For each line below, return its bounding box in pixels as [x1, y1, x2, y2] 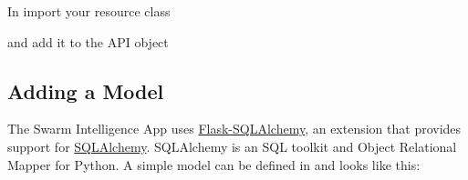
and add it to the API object [7, 32, 169, 51]
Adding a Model [7, 76, 164, 105]
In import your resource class [7, 2, 171, 20]
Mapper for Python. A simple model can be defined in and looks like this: [7, 155, 421, 174]
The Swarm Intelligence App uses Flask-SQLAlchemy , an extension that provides [7, 119, 462, 138]
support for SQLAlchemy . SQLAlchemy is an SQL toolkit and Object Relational [7, 136, 457, 155]
